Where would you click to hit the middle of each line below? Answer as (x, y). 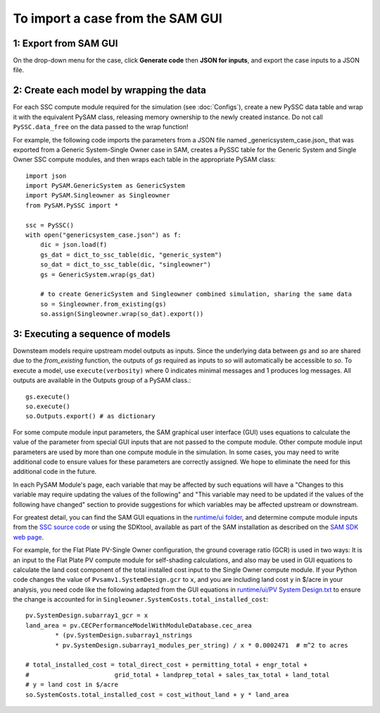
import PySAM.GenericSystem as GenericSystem (106, 186)
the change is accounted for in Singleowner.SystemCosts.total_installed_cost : (141, 599)
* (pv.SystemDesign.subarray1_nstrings (124, 635)
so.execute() (48, 407)
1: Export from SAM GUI (65, 43)
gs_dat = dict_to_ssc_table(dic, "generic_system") (131, 255)
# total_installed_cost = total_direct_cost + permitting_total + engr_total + (166, 665)
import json (46, 176)
